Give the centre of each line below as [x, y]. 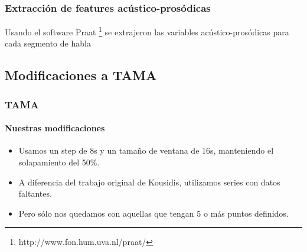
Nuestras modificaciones [55, 128]
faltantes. [35, 193]
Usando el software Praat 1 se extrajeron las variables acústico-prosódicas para [147, 31]
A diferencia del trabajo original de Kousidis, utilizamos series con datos [149, 182]
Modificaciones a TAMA [81, 75]
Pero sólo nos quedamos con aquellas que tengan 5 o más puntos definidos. [153, 213]
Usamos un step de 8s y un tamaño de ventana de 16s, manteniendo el [146, 150]
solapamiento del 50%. [59, 162]
